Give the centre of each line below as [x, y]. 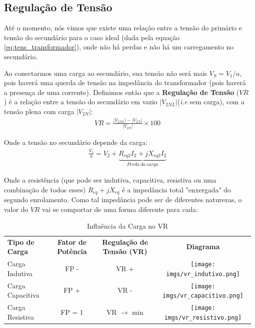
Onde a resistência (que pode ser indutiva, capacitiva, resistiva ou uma [110, 180]
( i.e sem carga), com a [211, 102]
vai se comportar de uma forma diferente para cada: [120, 209]
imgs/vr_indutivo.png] [203, 274]
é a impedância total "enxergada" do [176, 190]
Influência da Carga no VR [127, 225]
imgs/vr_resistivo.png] [203, 317]
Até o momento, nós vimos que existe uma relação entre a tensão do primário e [123, 28]
